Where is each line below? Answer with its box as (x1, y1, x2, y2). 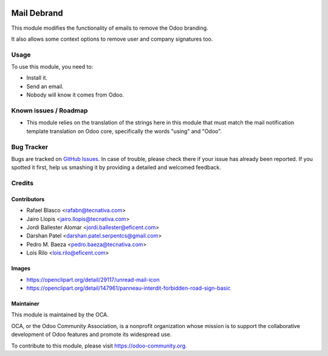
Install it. (26, 74, 48, 81)
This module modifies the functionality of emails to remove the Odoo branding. (11, 24, 209, 32)
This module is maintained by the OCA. (11, 311, 109, 318)
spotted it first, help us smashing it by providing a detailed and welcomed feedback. (11, 164, 221, 171)
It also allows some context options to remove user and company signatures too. (11, 35, 213, 43)
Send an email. (26, 83, 64, 90)
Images (11, 265, 30, 272)
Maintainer (11, 300, 39, 307)
